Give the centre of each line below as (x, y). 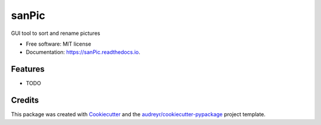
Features (28, 69)
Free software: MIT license (59, 44)
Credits (25, 100)
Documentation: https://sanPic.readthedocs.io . (83, 52)
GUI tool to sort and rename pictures (56, 33)
